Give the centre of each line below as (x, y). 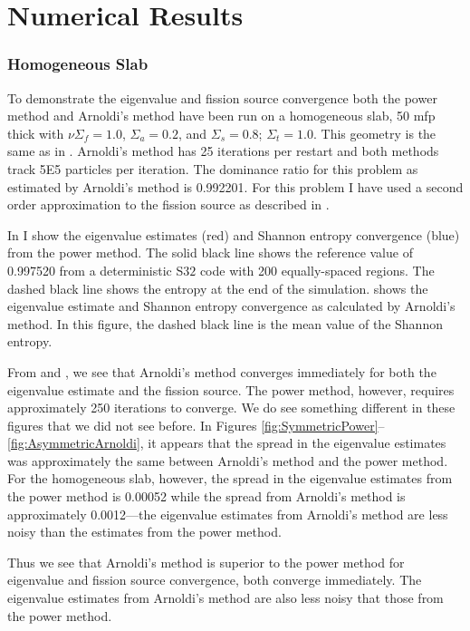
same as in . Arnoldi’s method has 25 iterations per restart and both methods (223, 151)
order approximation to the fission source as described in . (168, 204)
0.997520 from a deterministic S (96, 270)
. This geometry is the (374, 133)
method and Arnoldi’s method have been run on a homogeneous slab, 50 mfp (221, 116)
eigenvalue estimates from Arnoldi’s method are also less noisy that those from (225, 598)
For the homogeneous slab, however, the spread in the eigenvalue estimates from (230, 478)
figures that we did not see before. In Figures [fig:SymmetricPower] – (196, 425)
